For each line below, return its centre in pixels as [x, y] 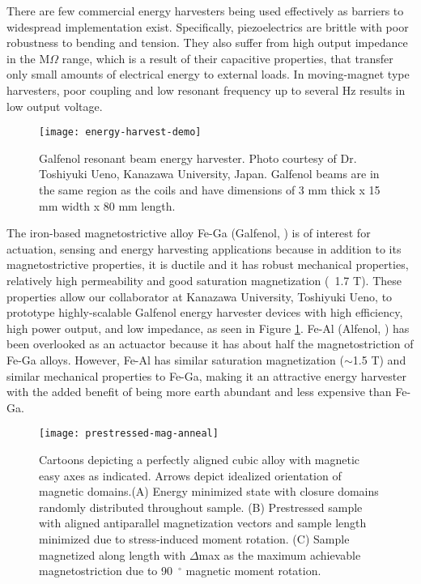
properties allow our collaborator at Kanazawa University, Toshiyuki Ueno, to [200, 296]
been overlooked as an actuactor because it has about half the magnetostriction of [210, 344]
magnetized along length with [113, 554]
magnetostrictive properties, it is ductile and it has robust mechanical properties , [208, 264]
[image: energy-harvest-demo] [120, 132]
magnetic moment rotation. [253, 571]
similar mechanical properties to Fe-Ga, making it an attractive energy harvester [206, 375]
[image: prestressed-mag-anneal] [129, 434]
